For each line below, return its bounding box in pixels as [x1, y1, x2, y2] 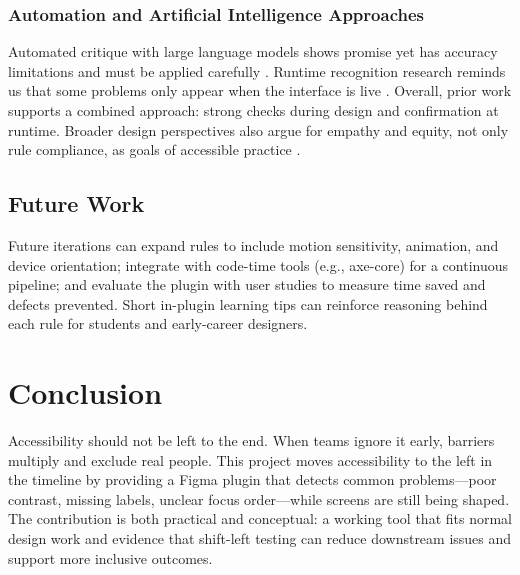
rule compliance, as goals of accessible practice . [8, 139, 301, 160]
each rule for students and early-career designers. [8, 313, 308, 334]
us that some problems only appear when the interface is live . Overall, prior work [8, 80, 512, 101]
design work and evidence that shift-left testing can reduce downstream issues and [8, 528, 512, 549]
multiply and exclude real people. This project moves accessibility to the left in [8, 449, 493, 470]
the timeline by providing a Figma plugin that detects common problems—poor [8, 469, 497, 490]
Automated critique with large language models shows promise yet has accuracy [8, 41, 498, 62]
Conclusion [8, 372, 163, 413]
